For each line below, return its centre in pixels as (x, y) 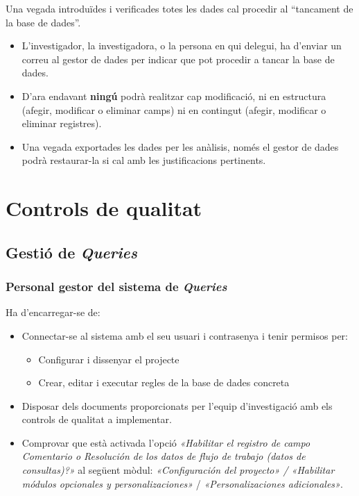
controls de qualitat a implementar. (97, 419)
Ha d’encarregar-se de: (53, 312)
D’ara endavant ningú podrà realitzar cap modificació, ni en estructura (174, 96)
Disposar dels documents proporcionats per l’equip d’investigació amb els (177, 405)
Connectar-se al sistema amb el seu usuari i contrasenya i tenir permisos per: (185, 335)
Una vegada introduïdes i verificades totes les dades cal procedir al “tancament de (179, 8)
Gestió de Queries (71, 252)
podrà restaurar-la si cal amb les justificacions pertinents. (144, 160)
